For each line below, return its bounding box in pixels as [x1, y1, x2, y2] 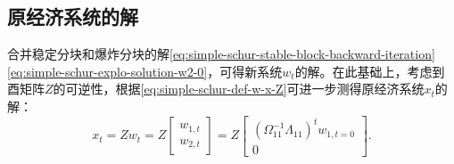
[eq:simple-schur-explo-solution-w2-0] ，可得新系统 [7, 61, 283, 80]
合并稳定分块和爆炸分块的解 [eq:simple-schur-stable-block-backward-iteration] [7, 45, 435, 63]
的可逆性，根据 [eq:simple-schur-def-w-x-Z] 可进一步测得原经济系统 [53, 79, 425, 98]
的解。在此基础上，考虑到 [294, 61, 445, 80]
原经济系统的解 [7, 3, 138, 30]
